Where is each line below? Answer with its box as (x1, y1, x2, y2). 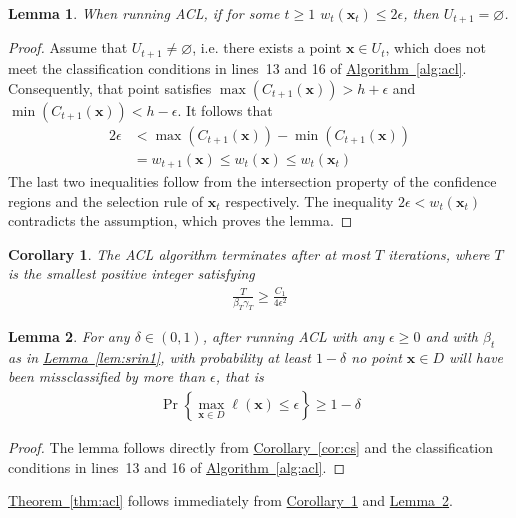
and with (425, 326, 478, 346)
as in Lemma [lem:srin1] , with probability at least (8, 346, 311, 367)
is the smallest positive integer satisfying (8, 263, 255, 284)
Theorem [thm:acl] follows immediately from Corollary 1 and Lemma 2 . (8, 490, 453, 511)
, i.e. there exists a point (192, 37, 342, 58)
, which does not (385, 37, 486, 58)
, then (403, 3, 439, 23)
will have (448, 346, 504, 367)
